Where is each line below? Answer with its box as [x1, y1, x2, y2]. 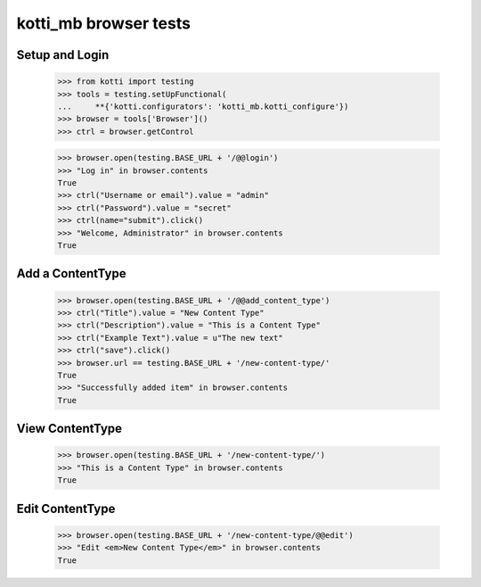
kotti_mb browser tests [16, 13, 192, 33]
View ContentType [16, 421, 123, 436]
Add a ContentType [16, 266, 126, 281]
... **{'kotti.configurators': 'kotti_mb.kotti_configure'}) [57, 101, 349, 112]
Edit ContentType [16, 500, 116, 517]
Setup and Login [16, 47, 110, 62]
